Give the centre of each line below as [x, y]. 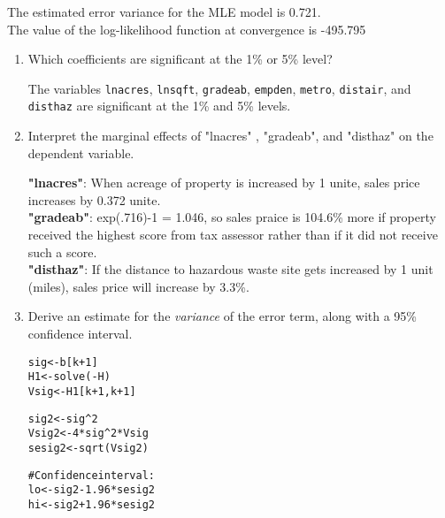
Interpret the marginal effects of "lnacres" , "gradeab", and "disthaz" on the [230, 136]
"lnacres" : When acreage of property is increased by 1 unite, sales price [224, 183]
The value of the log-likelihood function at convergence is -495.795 [187, 29]
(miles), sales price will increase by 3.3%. [138, 286]
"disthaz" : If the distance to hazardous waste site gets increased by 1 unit [230, 269]
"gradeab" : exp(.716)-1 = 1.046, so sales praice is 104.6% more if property [232, 217]
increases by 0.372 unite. [94, 199]
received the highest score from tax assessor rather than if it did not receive [233, 235]
